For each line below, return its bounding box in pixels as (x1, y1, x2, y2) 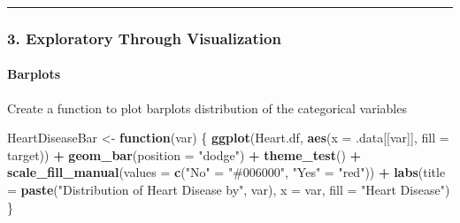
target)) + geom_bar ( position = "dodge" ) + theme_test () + (7, 145, 362, 164)
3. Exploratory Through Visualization (7, 27, 281, 49)
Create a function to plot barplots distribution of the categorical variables (7, 98, 407, 117)
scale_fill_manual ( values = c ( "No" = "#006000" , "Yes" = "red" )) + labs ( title (7, 163, 446, 181)
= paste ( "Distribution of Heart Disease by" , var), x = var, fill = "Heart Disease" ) (7, 181, 450, 199)
